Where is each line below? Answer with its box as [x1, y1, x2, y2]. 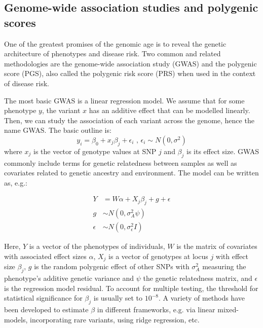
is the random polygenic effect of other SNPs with [34, 261, 190, 272]
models [4, 314, 26, 324]
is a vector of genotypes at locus [108, 250, 208, 261]
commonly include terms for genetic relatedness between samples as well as [4, 157, 237, 168]
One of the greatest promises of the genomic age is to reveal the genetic [4, 38, 227, 49]
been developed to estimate [4, 304, 89, 315]
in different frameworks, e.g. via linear [97, 304, 215, 315]
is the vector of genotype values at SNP [33, 145, 157, 156]
